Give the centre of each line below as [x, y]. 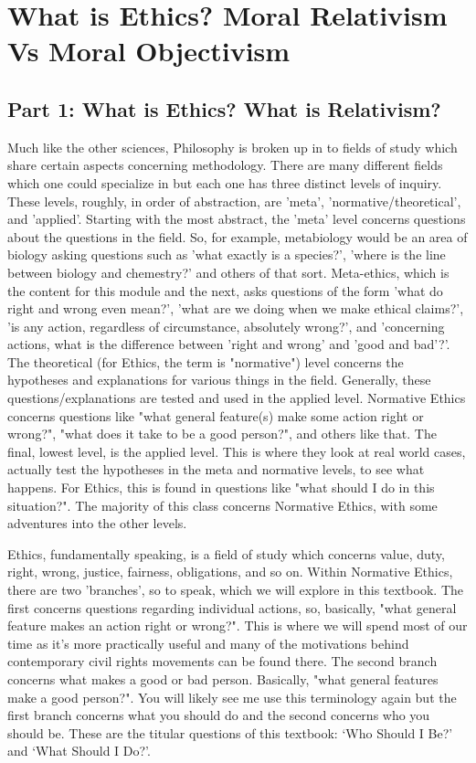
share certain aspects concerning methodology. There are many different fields [225, 165]
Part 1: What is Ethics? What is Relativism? [224, 108]
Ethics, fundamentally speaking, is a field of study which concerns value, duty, [226, 553]
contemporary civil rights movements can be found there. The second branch [222, 661]
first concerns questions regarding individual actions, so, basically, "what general [232, 607]
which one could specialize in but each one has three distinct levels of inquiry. [225, 182]
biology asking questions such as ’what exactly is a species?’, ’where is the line [227, 254]
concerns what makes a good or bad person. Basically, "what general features [223, 678]
